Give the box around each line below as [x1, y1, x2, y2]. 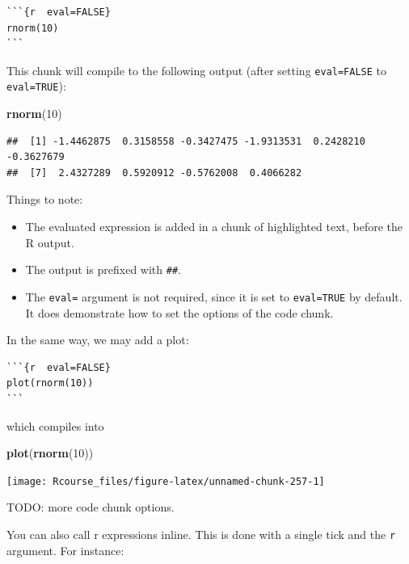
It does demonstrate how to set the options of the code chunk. [25, 304, 334, 321]
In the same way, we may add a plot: [6, 331, 189, 348]
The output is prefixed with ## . [25, 261, 181, 278]
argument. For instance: [6, 541, 124, 558]
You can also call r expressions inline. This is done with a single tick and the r [6, 525, 396, 542]
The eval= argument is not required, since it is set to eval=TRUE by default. [25, 288, 403, 305]
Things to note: [6, 191, 83, 208]
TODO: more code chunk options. [6, 499, 175, 516]
